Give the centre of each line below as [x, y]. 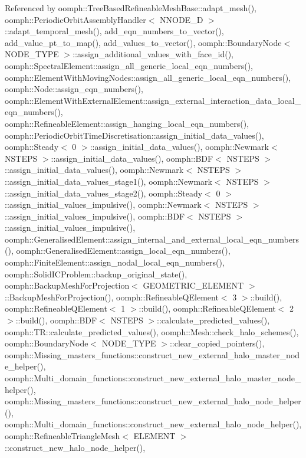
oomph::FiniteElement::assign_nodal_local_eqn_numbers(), [115, 262]
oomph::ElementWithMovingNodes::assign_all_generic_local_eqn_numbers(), [148, 77]
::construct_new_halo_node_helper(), [75, 447]
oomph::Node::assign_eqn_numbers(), [74, 89]
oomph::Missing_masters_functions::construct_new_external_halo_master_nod [152, 354]
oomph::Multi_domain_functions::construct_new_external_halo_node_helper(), [153, 424]
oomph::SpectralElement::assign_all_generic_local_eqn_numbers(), [129, 65]
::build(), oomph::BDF [56, 320]
